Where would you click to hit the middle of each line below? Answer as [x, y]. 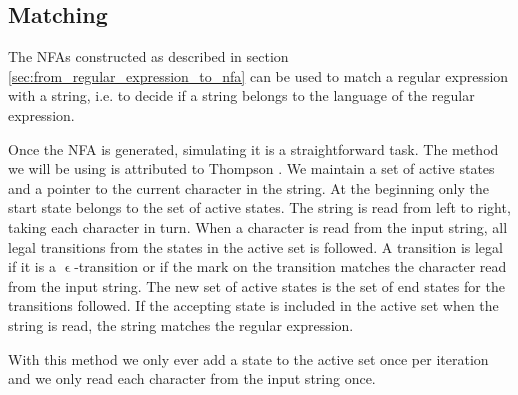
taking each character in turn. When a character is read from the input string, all [258, 226]
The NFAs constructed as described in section [148, 56]
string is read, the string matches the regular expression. [181, 324]
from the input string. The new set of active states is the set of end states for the [256, 285]
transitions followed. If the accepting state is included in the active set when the [253, 305]
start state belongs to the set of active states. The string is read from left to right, [259, 207]
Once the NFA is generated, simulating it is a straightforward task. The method [253, 148]
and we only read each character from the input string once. [192, 378]
